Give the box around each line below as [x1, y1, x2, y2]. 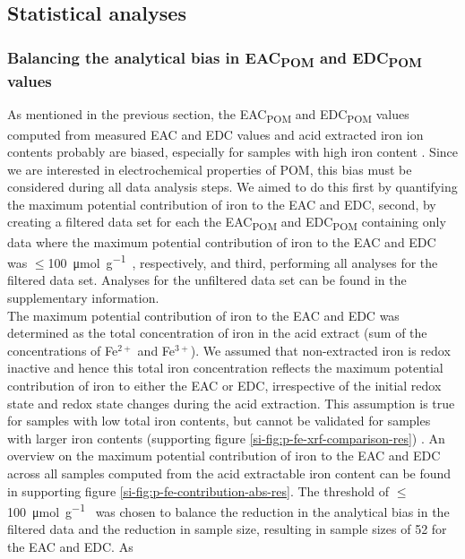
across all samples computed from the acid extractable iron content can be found [7, 463, 452, 482]
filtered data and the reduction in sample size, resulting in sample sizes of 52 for [7, 520, 447, 538]
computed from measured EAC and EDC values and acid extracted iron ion [7, 125, 424, 143]
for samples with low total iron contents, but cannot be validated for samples [7, 411, 431, 430]
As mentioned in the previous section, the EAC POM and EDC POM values [7, 105, 409, 126]
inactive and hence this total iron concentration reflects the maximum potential [7, 358, 443, 377]
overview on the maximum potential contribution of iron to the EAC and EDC [7, 446, 441, 465]
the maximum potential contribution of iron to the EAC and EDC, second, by [7, 194, 436, 213]
